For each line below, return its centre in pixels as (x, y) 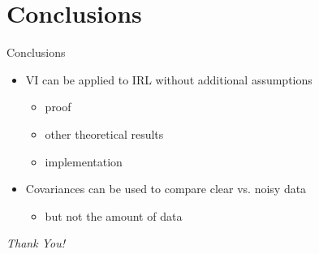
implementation (84, 161)
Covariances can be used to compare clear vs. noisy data (166, 189)
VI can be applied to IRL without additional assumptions (169, 79)
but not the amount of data (114, 215)
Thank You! (36, 243)
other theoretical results (104, 133)
